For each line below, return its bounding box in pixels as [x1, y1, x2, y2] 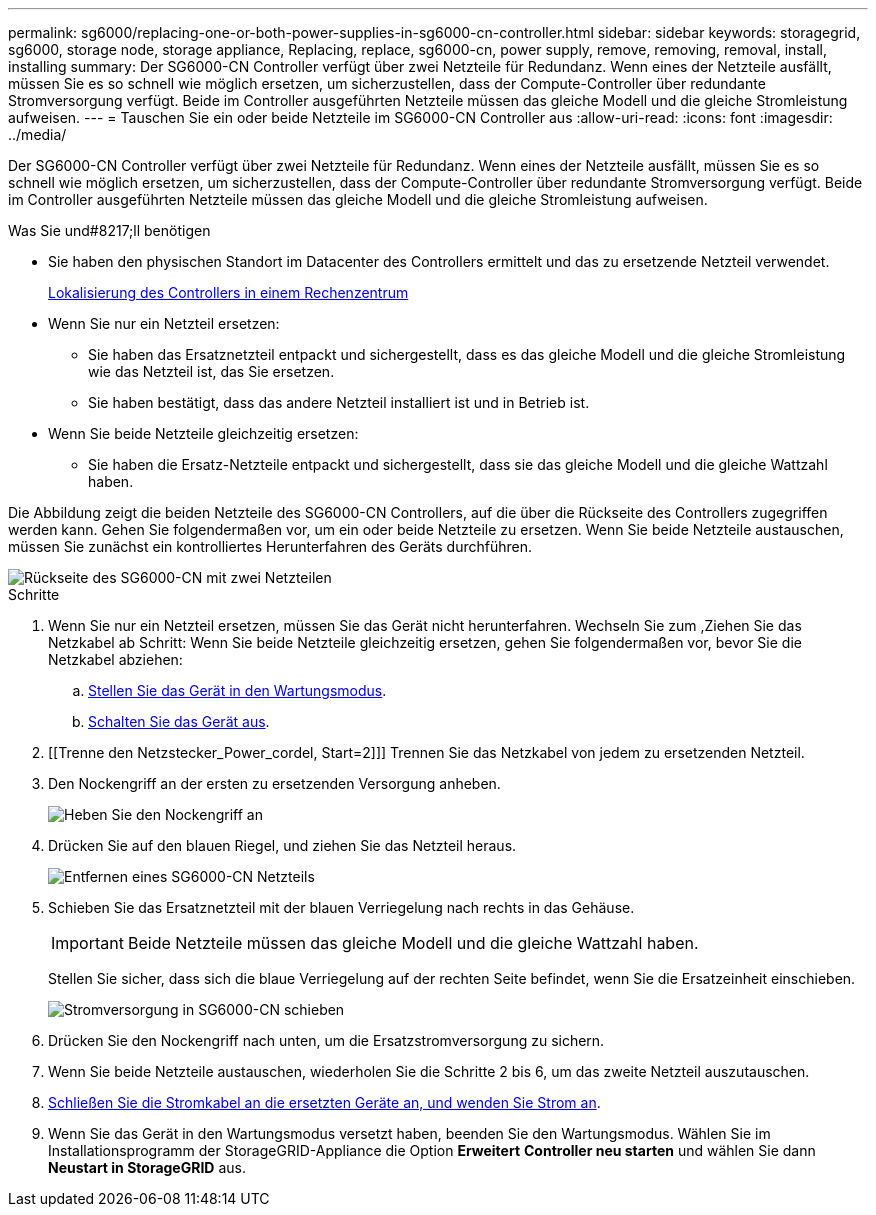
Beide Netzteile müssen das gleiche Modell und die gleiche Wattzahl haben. [127, 933, 699, 953]
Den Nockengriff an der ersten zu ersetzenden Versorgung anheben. [48, 775, 501, 792]
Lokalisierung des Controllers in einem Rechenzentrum [48, 284, 409, 301]
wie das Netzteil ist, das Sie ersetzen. [88, 363, 335, 380]
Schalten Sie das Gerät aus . [88, 713, 270, 730]
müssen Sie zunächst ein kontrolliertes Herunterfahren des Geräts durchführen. [8, 538, 533, 555]
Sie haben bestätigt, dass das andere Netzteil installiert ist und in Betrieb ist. [88, 394, 590, 411]
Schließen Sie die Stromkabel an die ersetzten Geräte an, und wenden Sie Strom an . [48, 1094, 601, 1111]
